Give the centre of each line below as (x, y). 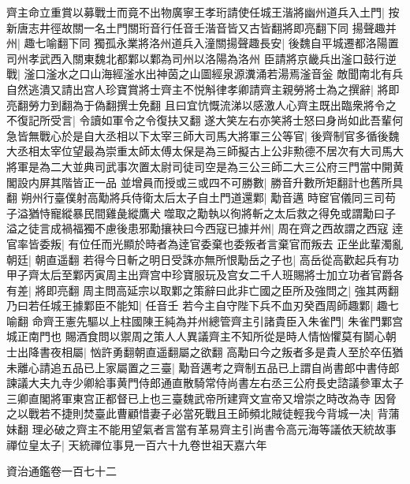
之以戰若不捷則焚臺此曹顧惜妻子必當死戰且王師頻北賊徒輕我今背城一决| (190, 413)
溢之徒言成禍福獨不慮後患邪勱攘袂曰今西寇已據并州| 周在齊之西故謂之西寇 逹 (205, 228)
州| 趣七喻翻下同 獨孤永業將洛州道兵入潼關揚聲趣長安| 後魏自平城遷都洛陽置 (203, 43)
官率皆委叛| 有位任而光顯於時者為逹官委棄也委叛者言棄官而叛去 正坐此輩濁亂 (205, 243)
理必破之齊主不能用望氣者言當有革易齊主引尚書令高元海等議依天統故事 (214, 429)
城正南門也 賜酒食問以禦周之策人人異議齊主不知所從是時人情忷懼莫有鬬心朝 (201, 336)
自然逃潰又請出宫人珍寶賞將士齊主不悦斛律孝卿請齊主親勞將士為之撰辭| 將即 (203, 89)
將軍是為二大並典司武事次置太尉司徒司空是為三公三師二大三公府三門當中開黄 (205, 166)
